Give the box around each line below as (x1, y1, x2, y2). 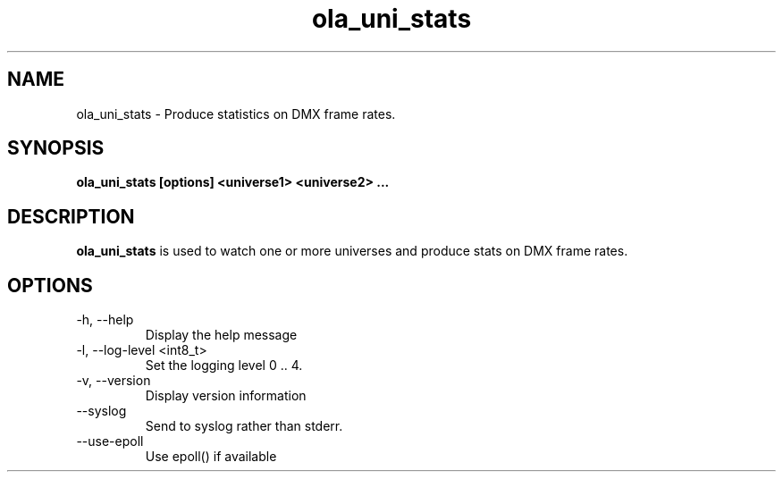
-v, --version (76, 373, 151, 389)
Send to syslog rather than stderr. (145, 418, 343, 434)
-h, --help (76, 312, 134, 328)
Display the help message (145, 327, 298, 343)
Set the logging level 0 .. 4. (145, 357, 303, 374)
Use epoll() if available (145, 449, 277, 465)
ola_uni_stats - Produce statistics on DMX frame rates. (76, 105, 396, 122)
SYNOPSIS (7, 137, 105, 160)
